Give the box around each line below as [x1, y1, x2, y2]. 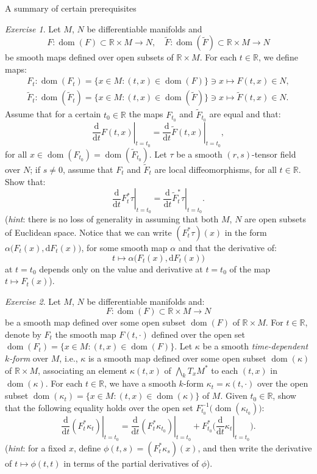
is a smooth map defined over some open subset [88, 352, 266, 365]
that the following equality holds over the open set [5, 401, 193, 414]
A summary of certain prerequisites [5, 2, 137, 14]
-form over [9, 352, 49, 365]
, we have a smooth [104, 377, 176, 390]
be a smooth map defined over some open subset [5, 316, 186, 329]
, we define [258, 51, 298, 64]
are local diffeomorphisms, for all [154, 162, 277, 175]
